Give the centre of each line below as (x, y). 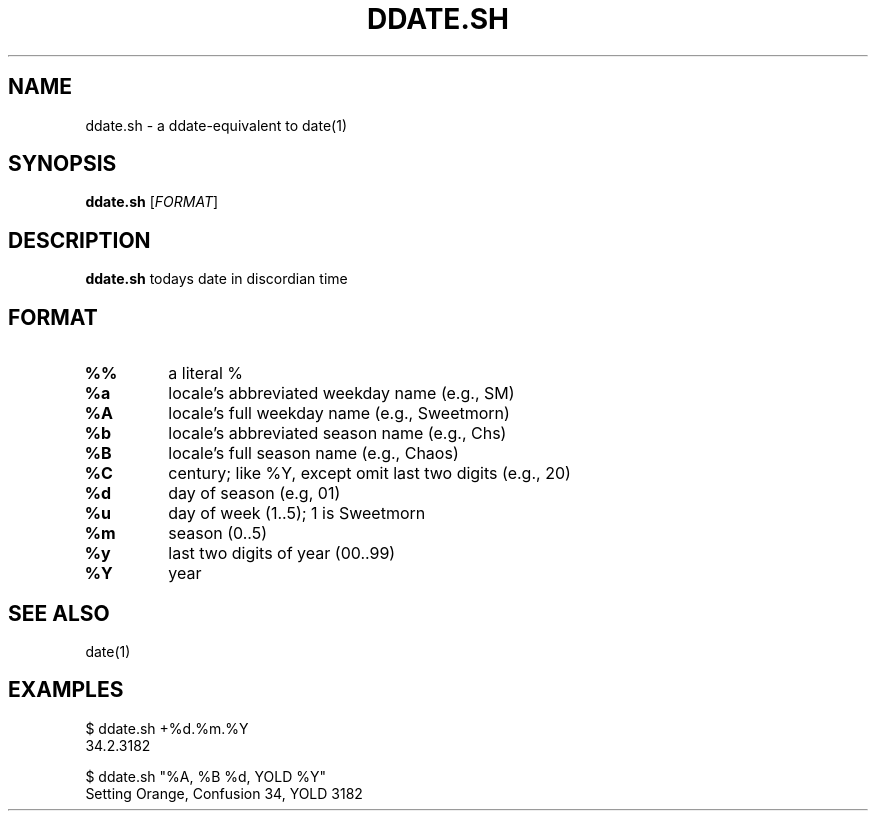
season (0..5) (218, 533)
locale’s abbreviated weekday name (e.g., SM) (341, 393)
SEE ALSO (59, 613)
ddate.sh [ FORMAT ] (152, 202)
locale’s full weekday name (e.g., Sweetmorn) (339, 413)
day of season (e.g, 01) (254, 493)
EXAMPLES (66, 690)
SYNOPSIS (62, 164)
